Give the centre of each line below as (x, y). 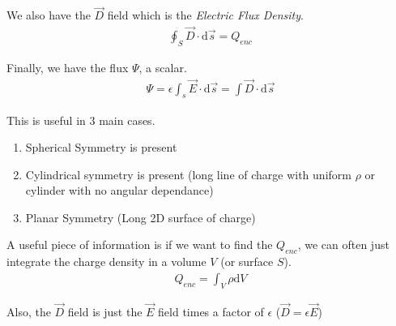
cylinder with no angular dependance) (119, 190)
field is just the (105, 311)
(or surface (247, 262)
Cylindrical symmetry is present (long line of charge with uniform (188, 174)
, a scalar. (163, 67)
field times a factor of (211, 311)
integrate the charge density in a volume (106, 262)
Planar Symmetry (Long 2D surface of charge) (141, 217)
